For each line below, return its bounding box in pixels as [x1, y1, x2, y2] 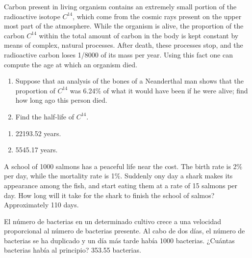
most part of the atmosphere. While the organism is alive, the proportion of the [4, 21, 244, 31]
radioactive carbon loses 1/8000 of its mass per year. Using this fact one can [4, 49, 233, 59]
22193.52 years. [15, 128, 61, 138]
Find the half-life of [15, 111, 75, 121]
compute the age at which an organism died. [4, 59, 137, 69]
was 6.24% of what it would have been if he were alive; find [70, 85, 248, 95]
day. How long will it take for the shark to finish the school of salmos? [4, 190, 215, 200]
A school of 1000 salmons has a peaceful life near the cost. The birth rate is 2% [4, 161, 243, 171]
